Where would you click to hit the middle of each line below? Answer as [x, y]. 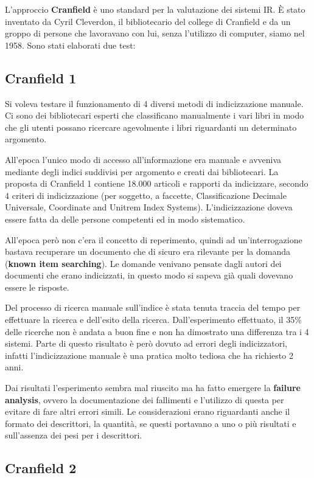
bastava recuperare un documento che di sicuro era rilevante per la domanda [148, 251]
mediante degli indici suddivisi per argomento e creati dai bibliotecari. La [142, 171]
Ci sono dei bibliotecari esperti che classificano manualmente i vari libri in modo [155, 115]
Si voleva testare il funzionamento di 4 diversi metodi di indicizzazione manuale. [154, 103]
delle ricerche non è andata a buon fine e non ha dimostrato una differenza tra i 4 [157, 331]
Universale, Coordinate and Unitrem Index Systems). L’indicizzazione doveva [149, 207]
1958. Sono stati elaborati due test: [70, 45]
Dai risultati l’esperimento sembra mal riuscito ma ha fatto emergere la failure [153, 388]
